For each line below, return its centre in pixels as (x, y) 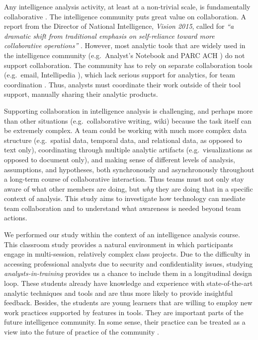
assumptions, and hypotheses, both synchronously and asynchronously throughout (129, 169)
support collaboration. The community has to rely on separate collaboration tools (128, 65)
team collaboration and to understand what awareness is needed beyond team (123, 208)
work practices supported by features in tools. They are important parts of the (124, 312)
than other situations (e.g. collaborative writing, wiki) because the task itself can (128, 120)
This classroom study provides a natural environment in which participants (119, 244)
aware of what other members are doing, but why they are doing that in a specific (129, 188)
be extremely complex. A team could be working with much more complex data (126, 130)
